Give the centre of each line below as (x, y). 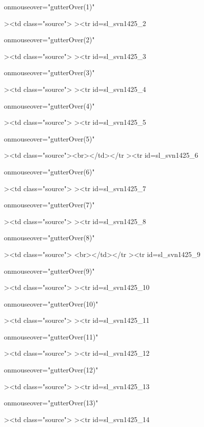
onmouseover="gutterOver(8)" (49, 238)
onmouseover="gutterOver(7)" (49, 205)
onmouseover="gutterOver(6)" (49, 171)
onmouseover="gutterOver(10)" (51, 303)
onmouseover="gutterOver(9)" (49, 270)
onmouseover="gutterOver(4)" (49, 105)
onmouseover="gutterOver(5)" (49, 138)
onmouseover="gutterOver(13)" (51, 403)
